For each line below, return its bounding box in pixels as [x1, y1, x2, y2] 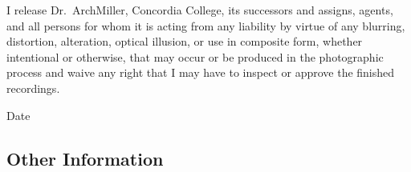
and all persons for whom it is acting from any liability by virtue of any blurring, [6, 17, 405, 34]
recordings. [6, 79, 60, 96]
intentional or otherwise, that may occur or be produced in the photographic [6, 48, 384, 65]
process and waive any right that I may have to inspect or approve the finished [6, 64, 395, 81]
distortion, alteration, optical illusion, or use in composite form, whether [6, 33, 363, 50]
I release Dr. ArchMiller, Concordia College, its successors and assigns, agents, [6, 2, 393, 18]
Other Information [6, 146, 164, 170]
